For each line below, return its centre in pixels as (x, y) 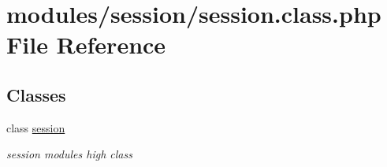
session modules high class (69, 154)
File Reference (86, 45)
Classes (36, 94)
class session (36, 127)
